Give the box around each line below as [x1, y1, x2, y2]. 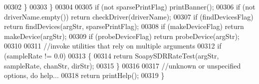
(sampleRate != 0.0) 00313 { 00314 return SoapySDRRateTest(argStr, [4, 50, 219, 60]
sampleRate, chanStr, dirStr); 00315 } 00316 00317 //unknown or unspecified [4, 60, 241, 70]
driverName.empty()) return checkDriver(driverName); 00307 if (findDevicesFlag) [4, 11, 254, 21]
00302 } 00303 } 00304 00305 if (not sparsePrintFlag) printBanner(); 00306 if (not [4, 1, 256, 11]
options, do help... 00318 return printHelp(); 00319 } [4, 70, 165, 80]
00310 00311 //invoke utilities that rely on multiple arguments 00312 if [4, 40, 222, 51]
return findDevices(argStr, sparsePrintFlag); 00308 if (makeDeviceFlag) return [4, 21, 244, 31]
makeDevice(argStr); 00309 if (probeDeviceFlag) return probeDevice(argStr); [4, 30, 240, 41]
